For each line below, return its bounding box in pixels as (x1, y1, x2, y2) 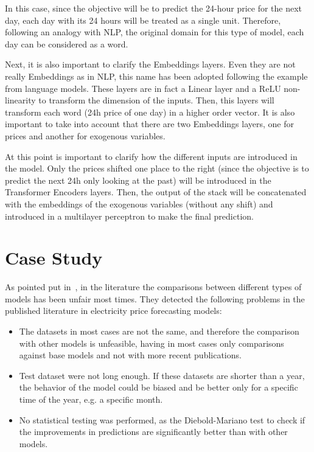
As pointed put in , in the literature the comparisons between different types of (5, 280, 302, 293)
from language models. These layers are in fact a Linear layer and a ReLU (5, 82, 281, 94)
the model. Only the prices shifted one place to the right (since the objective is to (5, 162, 309, 175)
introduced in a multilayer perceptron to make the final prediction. (5, 209, 254, 222)
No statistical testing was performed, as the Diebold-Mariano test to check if (19, 413, 305, 426)
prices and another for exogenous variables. (5, 129, 166, 142)
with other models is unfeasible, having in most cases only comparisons (19, 336, 284, 349)
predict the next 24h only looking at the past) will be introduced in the (5, 173, 271, 186)
